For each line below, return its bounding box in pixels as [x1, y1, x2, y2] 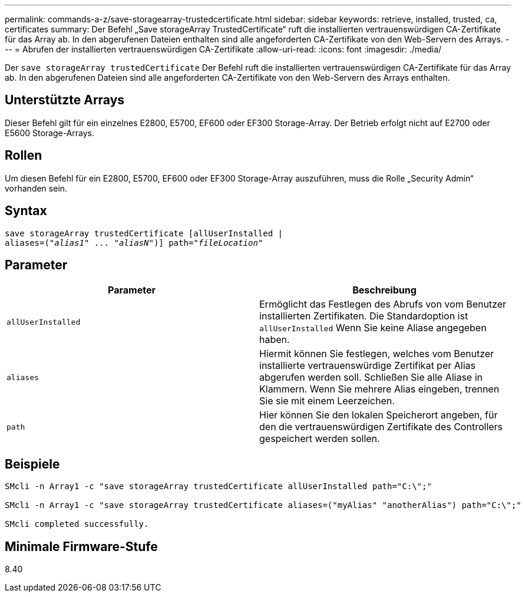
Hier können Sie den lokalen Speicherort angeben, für [259, 409, 498, 421]
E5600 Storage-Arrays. [5, 127, 95, 138]
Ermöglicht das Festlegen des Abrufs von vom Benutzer [259, 298, 507, 311]
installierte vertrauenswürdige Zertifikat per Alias [259, 359, 476, 372]
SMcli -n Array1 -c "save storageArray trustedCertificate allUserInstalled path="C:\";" [5, 481, 432, 492]
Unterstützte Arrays [5, 93, 125, 108]
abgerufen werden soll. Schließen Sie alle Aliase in [259, 371, 483, 384]
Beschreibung [352, 284, 417, 296]
